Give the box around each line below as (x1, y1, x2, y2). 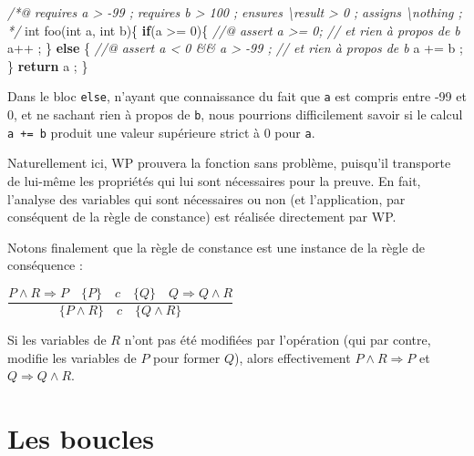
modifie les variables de (7, 347, 137, 367)
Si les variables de (7, 329, 107, 348)
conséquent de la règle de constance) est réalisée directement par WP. (7, 207, 397, 226)
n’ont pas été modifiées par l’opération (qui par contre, (124, 329, 431, 348)
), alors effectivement (234, 347, 351, 367)
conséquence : (7, 255, 83, 275)
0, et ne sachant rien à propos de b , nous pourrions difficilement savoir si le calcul (7, 105, 463, 124)
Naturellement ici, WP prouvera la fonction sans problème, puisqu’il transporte (7, 153, 451, 172)
